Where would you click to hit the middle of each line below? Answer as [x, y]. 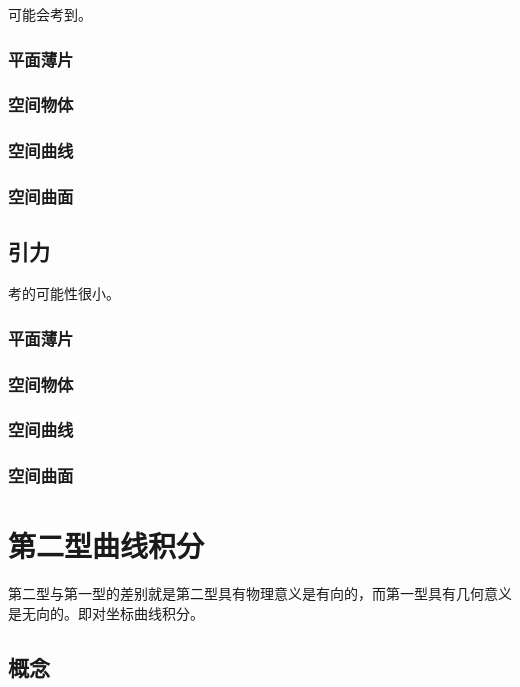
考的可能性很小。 [64, 293]
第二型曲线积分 [106, 545]
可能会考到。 [50, 14]
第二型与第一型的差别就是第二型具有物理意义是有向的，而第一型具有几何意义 [260, 593]
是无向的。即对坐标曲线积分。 [106, 612]
